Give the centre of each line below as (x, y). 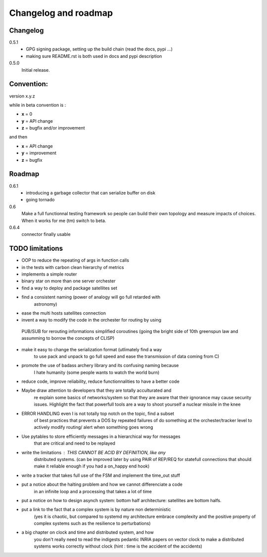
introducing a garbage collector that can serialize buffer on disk (91, 192)
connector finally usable (46, 234)
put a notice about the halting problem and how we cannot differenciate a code (102, 484)
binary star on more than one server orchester (68, 281)
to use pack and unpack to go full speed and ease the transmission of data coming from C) (127, 356)
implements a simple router (49, 274)
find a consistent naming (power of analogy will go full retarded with (91, 297)
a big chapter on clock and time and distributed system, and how (88, 532)
